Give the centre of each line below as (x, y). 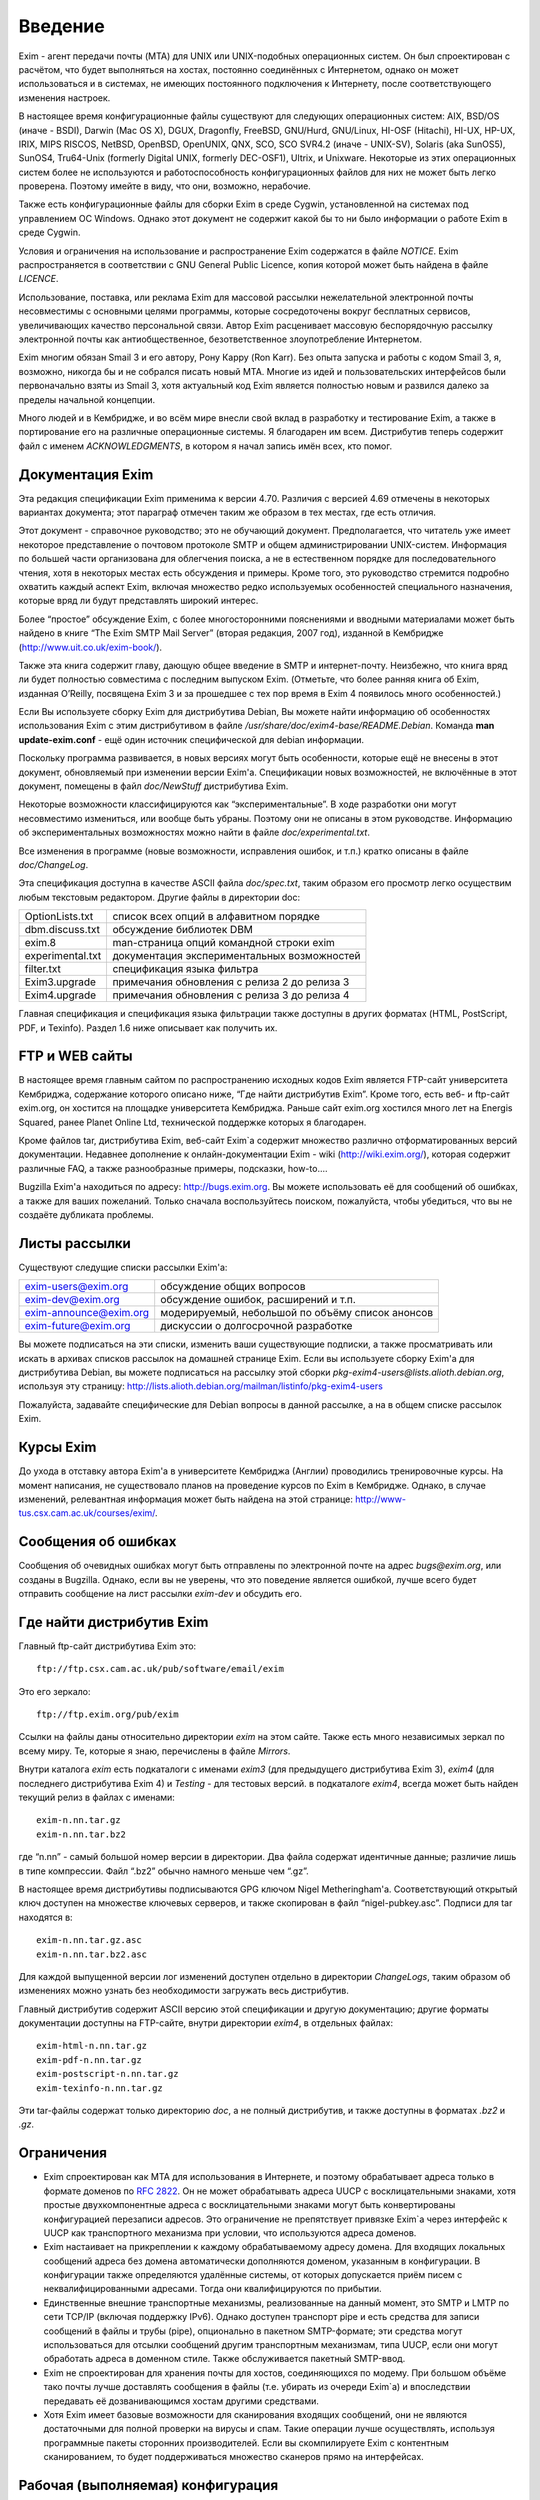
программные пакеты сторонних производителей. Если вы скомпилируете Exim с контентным (246, 2442)
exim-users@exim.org (76, 1287)
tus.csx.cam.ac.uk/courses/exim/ (87, 1513)
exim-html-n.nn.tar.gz (92, 2046)
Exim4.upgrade (60, 995)
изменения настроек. (64, 97)
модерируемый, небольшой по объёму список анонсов (297, 1313)
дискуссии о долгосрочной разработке (256, 1326)
